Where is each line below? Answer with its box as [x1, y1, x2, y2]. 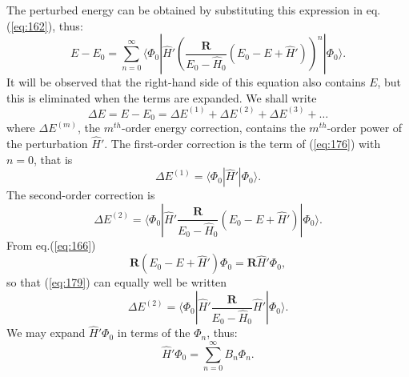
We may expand [6, 324, 86, 341]
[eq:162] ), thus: [10, 17, 83, 34]
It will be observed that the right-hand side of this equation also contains [6, 74, 366, 90]
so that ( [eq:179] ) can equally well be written [6, 274, 227, 291]
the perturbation [6, 135, 88, 152]
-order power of [327, 119, 403, 136]
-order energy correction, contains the [121, 119, 306, 136]
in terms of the [117, 324, 190, 341]
